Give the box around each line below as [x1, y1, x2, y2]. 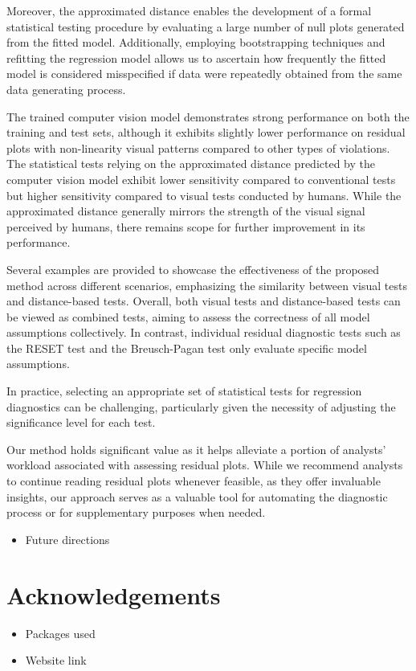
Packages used [25, 624, 96, 641]
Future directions [25, 530, 110, 547]
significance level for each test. [6, 414, 156, 431]
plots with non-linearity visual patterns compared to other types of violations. [6, 139, 390, 156]
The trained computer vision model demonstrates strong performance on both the [6, 108, 410, 125]
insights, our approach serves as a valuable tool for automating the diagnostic [6, 488, 388, 505]
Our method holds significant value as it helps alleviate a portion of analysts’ [6, 440, 386, 457]
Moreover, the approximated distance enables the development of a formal [6, 2, 372, 18]
